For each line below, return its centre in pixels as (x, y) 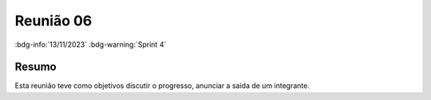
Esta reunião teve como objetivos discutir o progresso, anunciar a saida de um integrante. (162, 86)
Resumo (36, 67)
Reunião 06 (53, 21)
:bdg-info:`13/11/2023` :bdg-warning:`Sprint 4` (91, 44)
